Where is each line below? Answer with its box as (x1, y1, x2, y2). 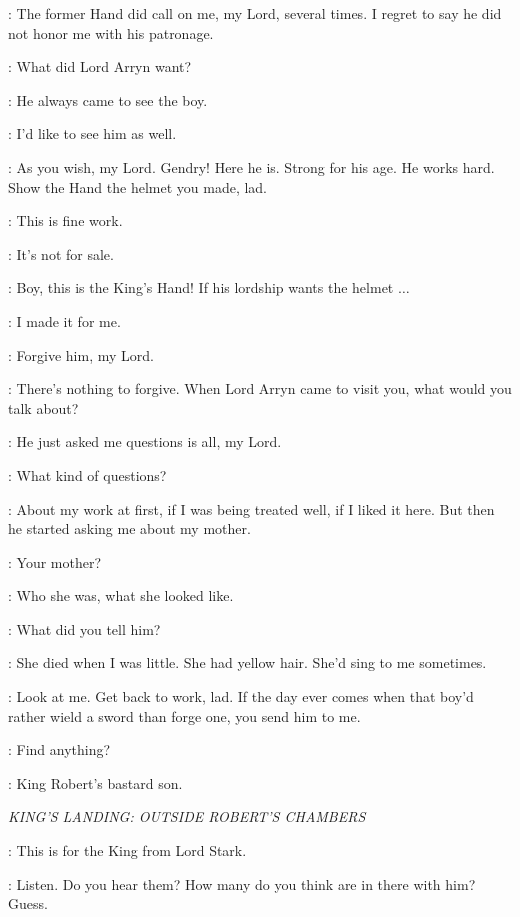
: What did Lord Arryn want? (8, 56, 192, 77)
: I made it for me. (8, 310, 121, 331)
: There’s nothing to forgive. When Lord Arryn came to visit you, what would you (8, 378, 512, 399)
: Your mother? (8, 551, 102, 572)
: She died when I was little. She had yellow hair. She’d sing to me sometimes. (8, 652, 487, 673)
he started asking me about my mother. (8, 518, 251, 539)
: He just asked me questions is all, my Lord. (8, 431, 282, 452)
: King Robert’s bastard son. (8, 772, 183, 793)
